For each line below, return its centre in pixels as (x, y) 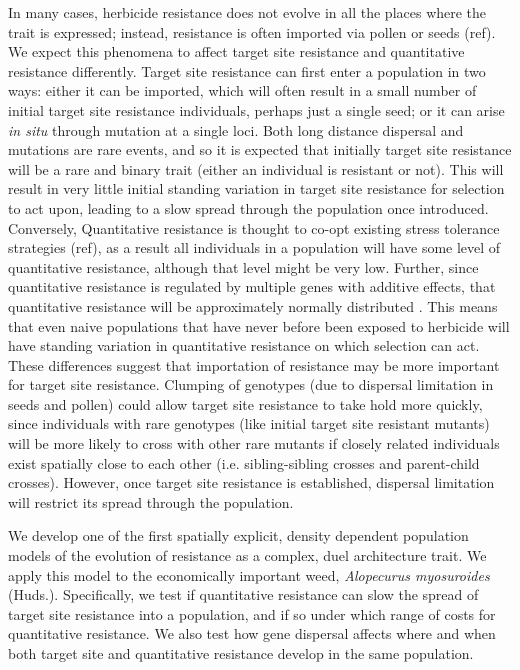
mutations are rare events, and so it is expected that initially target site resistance (260, 149)
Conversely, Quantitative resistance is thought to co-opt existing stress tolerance (254, 227)
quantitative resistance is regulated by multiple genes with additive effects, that (252, 286)
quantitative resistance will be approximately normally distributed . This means (253, 305)
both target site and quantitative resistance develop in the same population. (241, 653)
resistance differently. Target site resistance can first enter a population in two (247, 70)
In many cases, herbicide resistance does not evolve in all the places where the (247, 12)
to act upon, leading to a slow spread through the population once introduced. (248, 207)
